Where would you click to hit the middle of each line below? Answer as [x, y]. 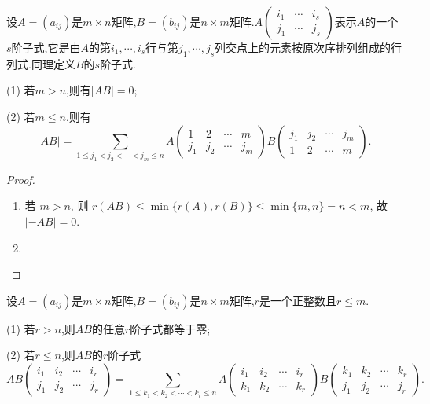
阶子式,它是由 [46, 47]
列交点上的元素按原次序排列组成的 [303, 47]
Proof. [21, 179]
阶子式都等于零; [170, 328]
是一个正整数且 [298, 300]
